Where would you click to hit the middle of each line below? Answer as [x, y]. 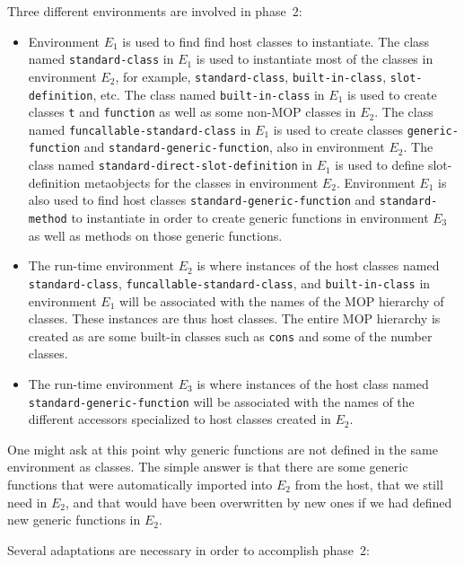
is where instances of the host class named [313, 383]
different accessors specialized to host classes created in [179, 419]
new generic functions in [74, 520]
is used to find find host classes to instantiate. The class [276, 41]
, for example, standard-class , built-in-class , [251, 76]
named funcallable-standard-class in [140, 129]
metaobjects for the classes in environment [201, 182]
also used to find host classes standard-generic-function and [202, 200]
